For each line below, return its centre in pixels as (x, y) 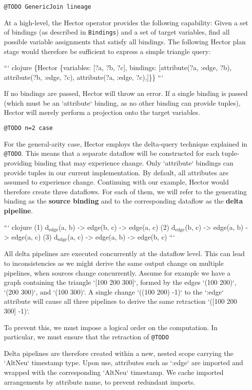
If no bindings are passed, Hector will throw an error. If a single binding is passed (126, 93)
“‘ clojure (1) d (27, 227)
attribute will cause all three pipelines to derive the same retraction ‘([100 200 (121, 301)
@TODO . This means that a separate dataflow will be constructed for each (112, 153)
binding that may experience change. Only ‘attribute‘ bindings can (134, 162)
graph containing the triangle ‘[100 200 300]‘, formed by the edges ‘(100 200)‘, (120, 282)
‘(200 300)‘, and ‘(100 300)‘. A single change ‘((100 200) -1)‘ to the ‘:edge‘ (114, 291)
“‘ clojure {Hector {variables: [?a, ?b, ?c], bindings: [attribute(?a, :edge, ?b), (118, 67)
